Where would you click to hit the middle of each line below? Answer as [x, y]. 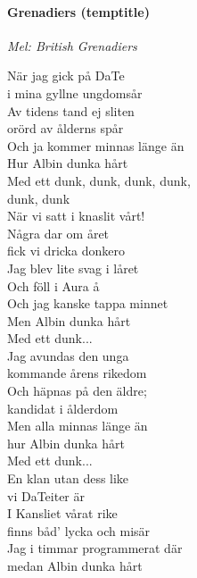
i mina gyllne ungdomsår [75, 92]
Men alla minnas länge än [78, 426]
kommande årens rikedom [77, 373]
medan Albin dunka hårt [75, 566]
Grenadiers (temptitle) [78, 11]
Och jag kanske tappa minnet [88, 303]
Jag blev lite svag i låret [73, 268]
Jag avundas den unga [68, 355]
